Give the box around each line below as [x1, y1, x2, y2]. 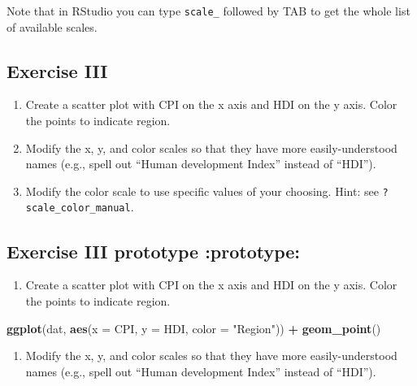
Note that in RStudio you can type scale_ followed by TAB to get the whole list [7, 2, 410, 19]
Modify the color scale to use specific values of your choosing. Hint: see [25, 182, 379, 199]
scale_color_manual [25, 202, 131, 215]
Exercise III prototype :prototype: [7, 238, 301, 263]
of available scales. [7, 18, 98, 35]
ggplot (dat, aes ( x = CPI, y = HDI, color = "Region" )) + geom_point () [7, 319, 381, 336]
